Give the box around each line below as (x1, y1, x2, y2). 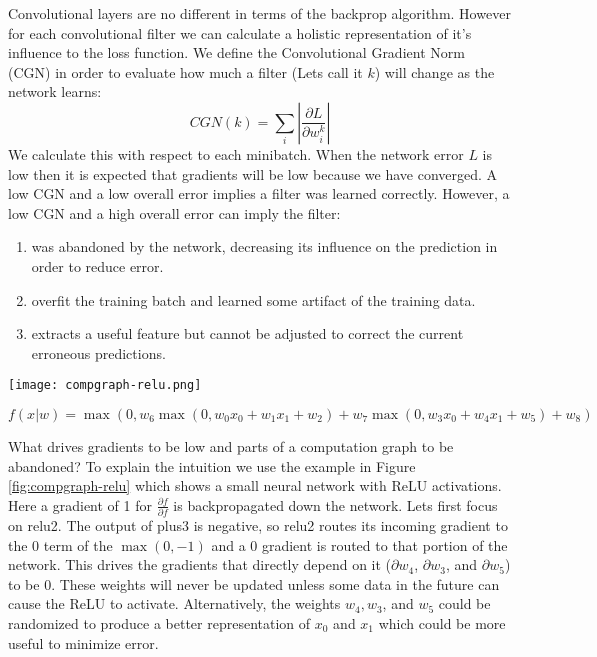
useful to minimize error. (8, 632, 159, 653)
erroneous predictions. (31, 342, 166, 363)
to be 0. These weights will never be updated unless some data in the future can (8, 573, 500, 594)
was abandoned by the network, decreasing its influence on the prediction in (31, 236, 498, 257)
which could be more (378, 613, 506, 634)
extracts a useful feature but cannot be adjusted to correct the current (31, 323, 464, 344)
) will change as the (374, 61, 495, 82)
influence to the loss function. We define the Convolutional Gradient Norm (8, 42, 465, 63)
